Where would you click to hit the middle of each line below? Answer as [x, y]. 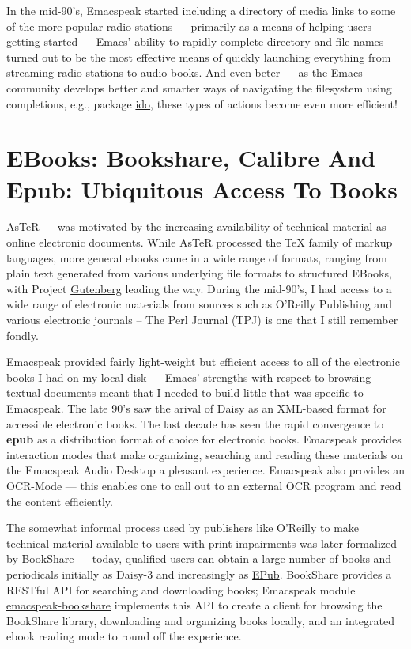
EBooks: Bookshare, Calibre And [191, 158]
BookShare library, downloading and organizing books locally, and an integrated [200, 620]
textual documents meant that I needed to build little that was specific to [185, 392]
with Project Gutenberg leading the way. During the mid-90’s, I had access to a [199, 288]
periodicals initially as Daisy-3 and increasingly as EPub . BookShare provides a [199, 574]
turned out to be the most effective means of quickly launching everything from [199, 57]
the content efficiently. [60, 501]
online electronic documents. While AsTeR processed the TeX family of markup [200, 242]
